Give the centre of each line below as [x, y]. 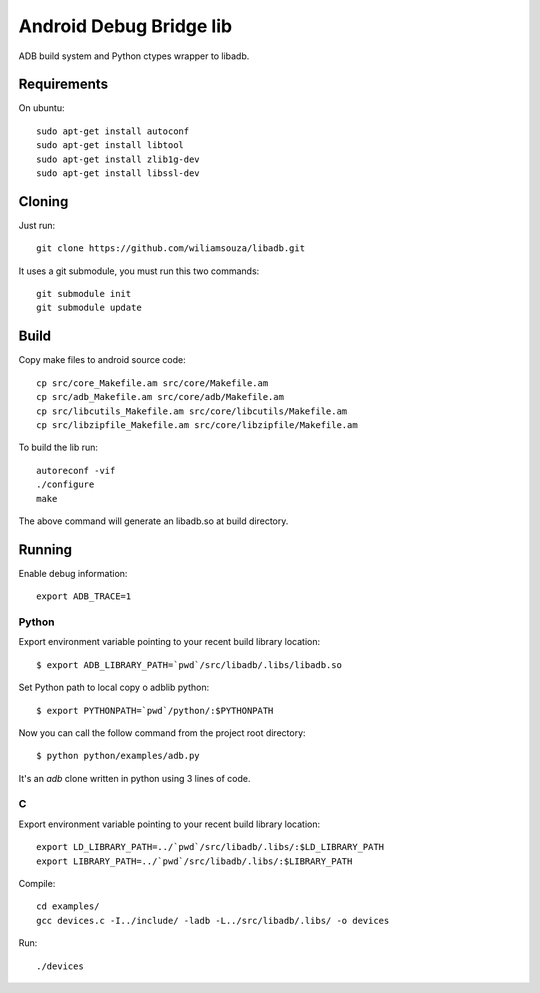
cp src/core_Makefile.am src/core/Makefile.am [152, 383]
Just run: [37, 225]
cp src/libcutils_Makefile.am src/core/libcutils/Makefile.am [192, 411]
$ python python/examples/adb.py [118, 756]
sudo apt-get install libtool [110, 145]
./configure [65, 484]
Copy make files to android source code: [102, 360]
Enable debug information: [73, 573]
